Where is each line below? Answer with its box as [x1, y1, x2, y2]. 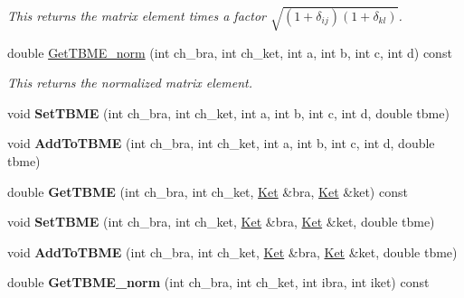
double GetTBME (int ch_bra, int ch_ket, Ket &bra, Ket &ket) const [7, 182, 408, 200]
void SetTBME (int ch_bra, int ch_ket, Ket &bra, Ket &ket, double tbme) [7, 212, 435, 231]
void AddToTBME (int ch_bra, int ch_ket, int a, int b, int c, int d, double [7, 134, 435, 153]
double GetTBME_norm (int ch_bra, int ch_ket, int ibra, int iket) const [7, 273, 430, 292]
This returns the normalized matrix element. [7, 73, 252, 92]
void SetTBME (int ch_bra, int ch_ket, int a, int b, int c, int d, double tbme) [7, 103, 450, 122]
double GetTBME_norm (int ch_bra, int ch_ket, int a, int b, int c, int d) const [7, 42, 452, 61]
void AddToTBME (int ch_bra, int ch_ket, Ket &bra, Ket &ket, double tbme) [7, 242, 458, 261]
